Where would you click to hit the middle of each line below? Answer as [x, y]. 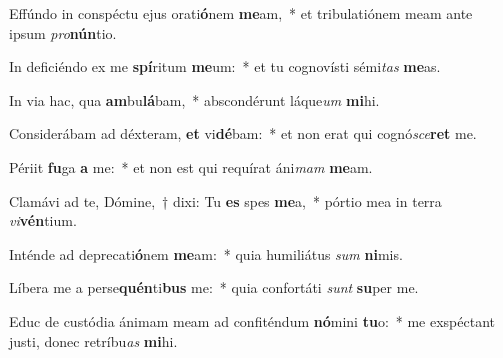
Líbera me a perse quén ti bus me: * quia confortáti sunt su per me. [214, 287]
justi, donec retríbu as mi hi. [93, 340]
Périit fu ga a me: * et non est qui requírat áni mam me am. [191, 166]
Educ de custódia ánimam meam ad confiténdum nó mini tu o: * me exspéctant [252, 320]
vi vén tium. [43, 220]
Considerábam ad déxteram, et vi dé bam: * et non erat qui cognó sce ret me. [243, 133]
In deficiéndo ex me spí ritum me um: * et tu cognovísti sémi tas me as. [225, 66]
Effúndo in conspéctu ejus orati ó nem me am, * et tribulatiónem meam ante [241, 13]
